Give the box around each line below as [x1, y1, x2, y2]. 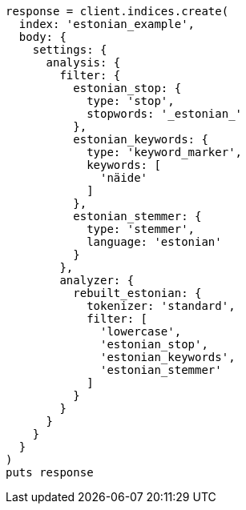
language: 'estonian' [87, 235, 222, 248]
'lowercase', [100, 325, 182, 338]
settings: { [32, 43, 107, 56]
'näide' [100, 171, 148, 184]
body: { [18, 30, 67, 43]
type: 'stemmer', [87, 223, 196, 235]
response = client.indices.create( [6, 5, 229, 18]
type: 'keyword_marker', [87, 146, 243, 159]
